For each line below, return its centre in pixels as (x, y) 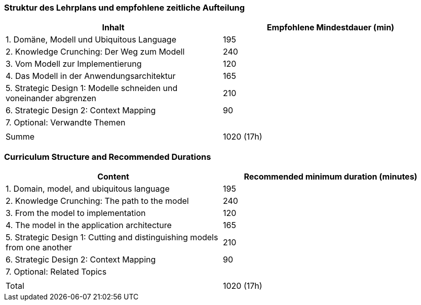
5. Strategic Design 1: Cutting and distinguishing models (112, 237)
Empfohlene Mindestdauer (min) (331, 28)
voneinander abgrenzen (51, 98)
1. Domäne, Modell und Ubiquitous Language (91, 40)
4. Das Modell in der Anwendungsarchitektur (91, 76)
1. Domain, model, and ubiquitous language (88, 189)
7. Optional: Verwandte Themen (66, 123)
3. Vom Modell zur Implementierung (74, 64)
